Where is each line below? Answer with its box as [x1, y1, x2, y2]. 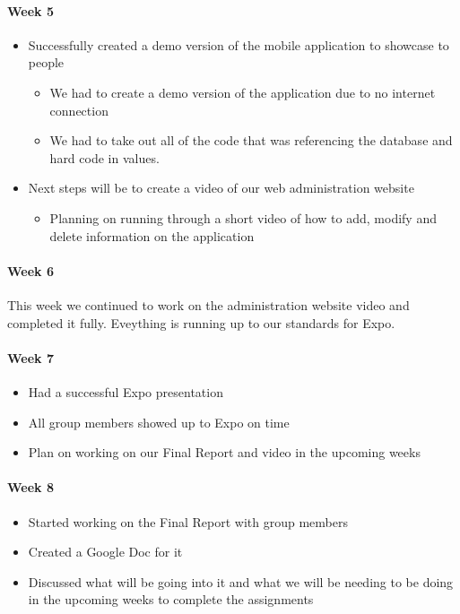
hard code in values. [49, 148, 160, 167]
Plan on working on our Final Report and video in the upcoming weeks [28, 443, 421, 462]
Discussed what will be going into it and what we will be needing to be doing [28, 572, 454, 591]
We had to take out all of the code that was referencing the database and [49, 131, 453, 150]
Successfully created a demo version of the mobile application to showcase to [28, 35, 449, 54]
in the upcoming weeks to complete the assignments [28, 590, 314, 609]
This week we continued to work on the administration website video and [7, 295, 410, 314]
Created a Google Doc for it [28, 542, 183, 561]
